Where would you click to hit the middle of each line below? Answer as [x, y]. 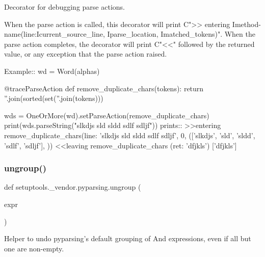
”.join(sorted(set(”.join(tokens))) [54, 98]
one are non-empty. [34, 248]
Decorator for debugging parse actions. [64, 7]
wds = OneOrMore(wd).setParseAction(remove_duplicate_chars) [107, 115]
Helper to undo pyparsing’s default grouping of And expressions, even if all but [128, 238]
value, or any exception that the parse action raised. [86, 54]
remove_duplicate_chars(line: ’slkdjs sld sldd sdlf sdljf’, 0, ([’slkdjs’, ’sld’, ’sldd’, [130, 135]
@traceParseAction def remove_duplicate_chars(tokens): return [104, 88]
